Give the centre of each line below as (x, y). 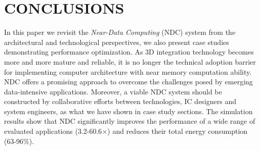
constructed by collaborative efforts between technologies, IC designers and (120, 101)
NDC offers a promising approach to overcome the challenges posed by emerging (128, 82)
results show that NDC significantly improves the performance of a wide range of (130, 121)
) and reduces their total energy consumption (178, 131)
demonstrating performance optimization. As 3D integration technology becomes (129, 52)
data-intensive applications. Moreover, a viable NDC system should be (113, 91)
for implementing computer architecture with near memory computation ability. (128, 71)
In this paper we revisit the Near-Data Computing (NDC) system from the (120, 32)
